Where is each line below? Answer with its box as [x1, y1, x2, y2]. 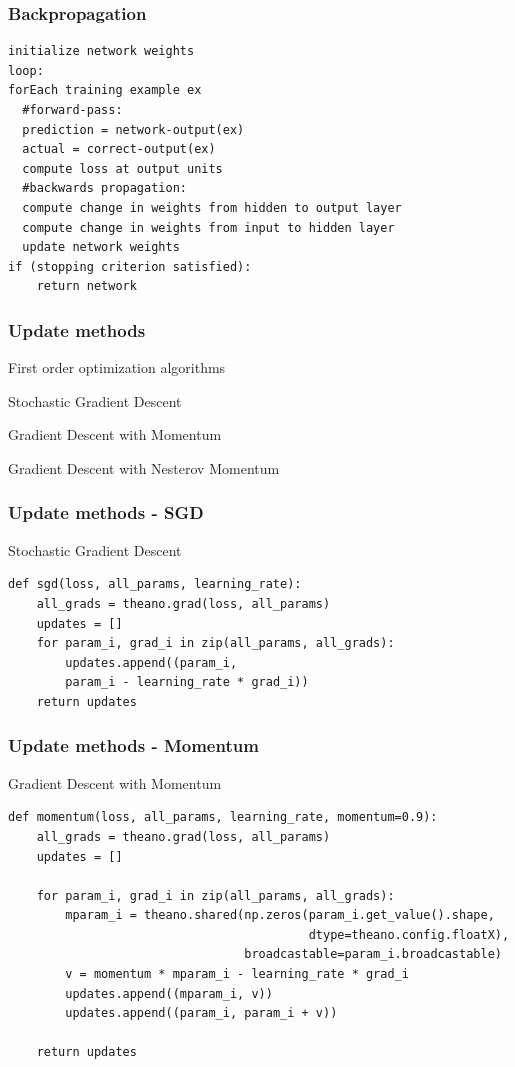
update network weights [22, 240, 180, 255]
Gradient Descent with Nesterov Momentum [8, 457, 280, 478]
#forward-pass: [22, 103, 123, 117]
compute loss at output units [22, 161, 223, 176]
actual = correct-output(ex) [22, 142, 216, 157]
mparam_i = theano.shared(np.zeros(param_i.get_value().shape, [65, 908, 495, 923]
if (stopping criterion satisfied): [8, 259, 252, 274]
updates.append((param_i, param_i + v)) [65, 1006, 338, 1021]
